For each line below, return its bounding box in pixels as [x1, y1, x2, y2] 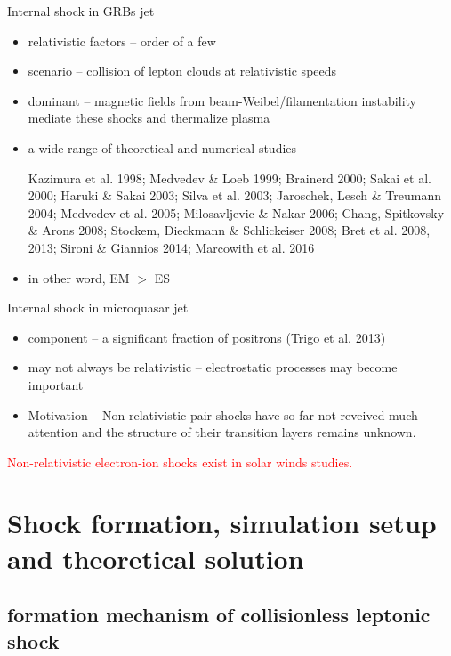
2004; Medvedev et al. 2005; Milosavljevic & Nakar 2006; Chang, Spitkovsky [28, 203, 445, 222]
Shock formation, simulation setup [7, 505, 437, 541]
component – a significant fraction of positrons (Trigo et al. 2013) [28, 328, 386, 346]
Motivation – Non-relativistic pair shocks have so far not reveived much [28, 405, 418, 424]
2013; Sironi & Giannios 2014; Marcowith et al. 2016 [28, 238, 315, 256]
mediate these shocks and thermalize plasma [28, 109, 270, 127]
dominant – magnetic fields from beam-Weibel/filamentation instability [28, 91, 416, 109]
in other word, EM [28, 268, 130, 287]
